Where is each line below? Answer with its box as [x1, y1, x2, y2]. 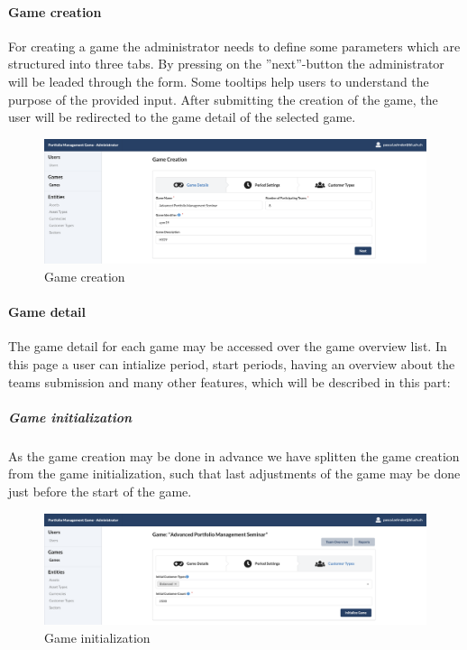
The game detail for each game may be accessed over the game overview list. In [8, 337, 447, 356]
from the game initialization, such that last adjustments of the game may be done [8, 464, 461, 483]
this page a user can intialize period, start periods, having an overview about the [8, 355, 455, 374]
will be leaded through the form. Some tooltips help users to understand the [8, 71, 429, 90]
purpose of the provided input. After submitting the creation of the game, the [8, 89, 438, 108]
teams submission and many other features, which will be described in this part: [8, 372, 451, 391]
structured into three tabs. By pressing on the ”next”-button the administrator [8, 54, 444, 73]
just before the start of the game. [8, 481, 192, 500]
